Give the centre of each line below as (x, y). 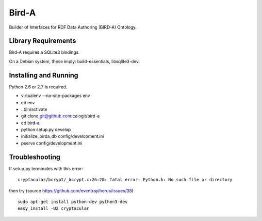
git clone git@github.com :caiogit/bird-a (60, 116)
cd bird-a (30, 123)
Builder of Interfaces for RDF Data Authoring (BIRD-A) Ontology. (73, 27)
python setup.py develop (46, 130)
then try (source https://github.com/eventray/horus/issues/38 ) (71, 190)
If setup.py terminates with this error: (46, 168)
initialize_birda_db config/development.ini (63, 136)
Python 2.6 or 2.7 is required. (38, 87)
